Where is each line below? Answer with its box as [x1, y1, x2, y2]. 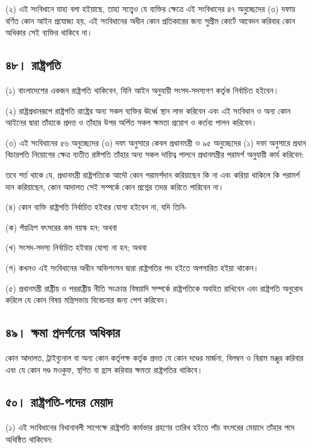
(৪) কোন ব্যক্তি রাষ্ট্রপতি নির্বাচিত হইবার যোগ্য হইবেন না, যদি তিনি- [5, 200, 187, 213]
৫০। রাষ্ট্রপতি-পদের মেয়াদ [5, 392, 113, 411]
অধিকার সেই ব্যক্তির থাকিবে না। [5, 26, 93, 39]
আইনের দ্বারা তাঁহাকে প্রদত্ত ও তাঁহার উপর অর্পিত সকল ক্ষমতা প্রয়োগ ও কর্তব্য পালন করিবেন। [5, 116, 257, 129]
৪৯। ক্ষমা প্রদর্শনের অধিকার [5, 323, 120, 342]
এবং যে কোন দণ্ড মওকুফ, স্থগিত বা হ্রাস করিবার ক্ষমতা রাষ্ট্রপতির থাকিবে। [5, 363, 203, 376]
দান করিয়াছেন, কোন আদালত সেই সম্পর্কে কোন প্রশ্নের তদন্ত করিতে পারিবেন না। [5, 180, 224, 193]
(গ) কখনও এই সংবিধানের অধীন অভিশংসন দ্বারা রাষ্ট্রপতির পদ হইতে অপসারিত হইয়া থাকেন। [5, 261, 259, 274]
